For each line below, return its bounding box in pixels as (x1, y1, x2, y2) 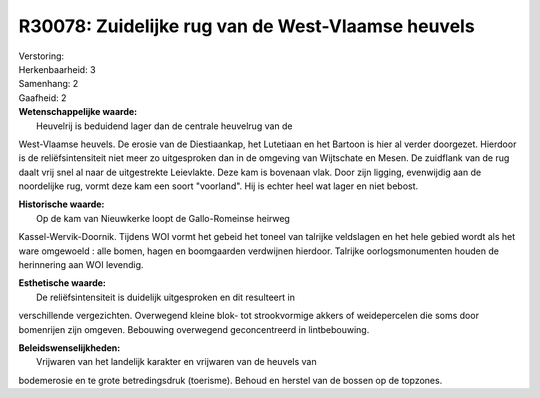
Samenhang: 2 (18, 78, 79, 90)
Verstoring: (18, 50, 65, 62)
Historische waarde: (18, 198, 105, 210)
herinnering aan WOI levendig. (18, 259, 144, 271)
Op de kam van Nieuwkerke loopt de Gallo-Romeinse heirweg (36, 212, 290, 224)
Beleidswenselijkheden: (18, 341, 121, 354)
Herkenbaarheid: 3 (18, 63, 96, 75)
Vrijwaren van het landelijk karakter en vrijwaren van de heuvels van (36, 356, 317, 368)
